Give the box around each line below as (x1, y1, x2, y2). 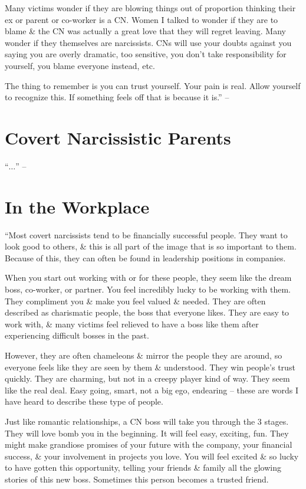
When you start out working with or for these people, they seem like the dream (5, 271, 292, 284)
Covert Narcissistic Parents (5, 125, 231, 149)
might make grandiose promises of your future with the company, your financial (5, 438, 292, 451)
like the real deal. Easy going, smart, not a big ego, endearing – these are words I (5, 383, 299, 396)
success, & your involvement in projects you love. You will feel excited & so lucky (5, 449, 299, 462)
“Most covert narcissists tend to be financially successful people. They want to (5, 228, 288, 241)
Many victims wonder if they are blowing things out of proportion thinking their (5, 2, 296, 14)
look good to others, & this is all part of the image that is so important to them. (5, 240, 297, 252)
